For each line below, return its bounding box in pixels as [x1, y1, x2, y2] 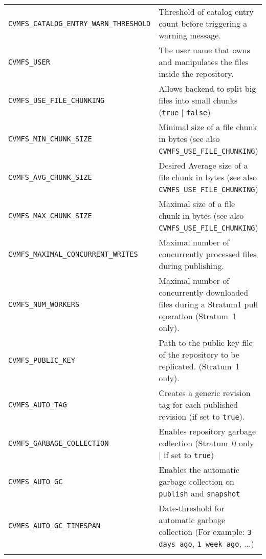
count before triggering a [159, 17, 248, 29]
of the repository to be [159, 348, 239, 360]
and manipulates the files [159, 56, 249, 68]
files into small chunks [159, 94, 238, 106]
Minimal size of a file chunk [159, 121, 257, 133]
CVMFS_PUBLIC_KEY [8, 356, 75, 364]
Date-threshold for [159, 502, 225, 514]
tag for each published [159, 399, 238, 410]
